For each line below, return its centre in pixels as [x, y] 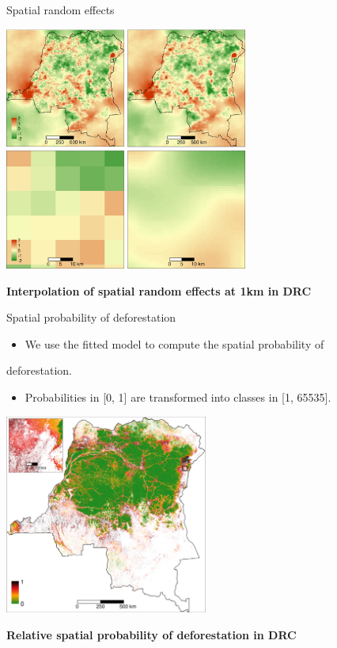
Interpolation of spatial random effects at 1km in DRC [159, 290]
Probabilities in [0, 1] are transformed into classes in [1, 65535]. [178, 396]
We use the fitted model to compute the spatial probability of [174, 343]
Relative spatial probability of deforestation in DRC [151, 634]
